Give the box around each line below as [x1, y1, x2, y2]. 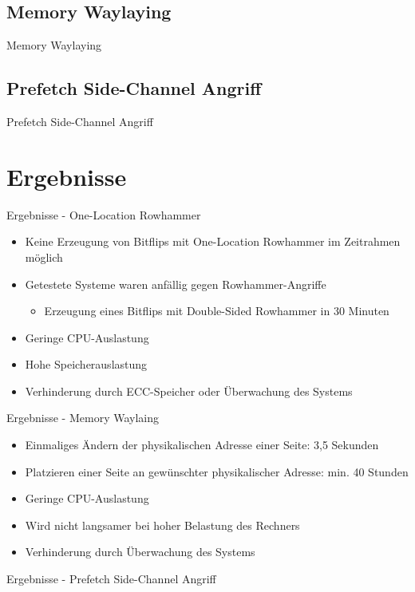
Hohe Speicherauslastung [25, 356, 148, 373]
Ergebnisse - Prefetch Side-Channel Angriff [6, 570, 216, 587]
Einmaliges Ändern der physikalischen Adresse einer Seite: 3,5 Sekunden [25, 436, 379, 453]
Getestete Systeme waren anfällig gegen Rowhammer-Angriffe [25, 275, 326, 292]
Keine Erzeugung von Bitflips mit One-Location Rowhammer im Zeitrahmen [25, 233, 401, 250]
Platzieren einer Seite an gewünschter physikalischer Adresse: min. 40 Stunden [25, 463, 409, 480]
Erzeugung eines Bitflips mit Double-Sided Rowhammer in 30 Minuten [44, 302, 389, 319]
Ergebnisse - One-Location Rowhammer [6, 206, 201, 223]
